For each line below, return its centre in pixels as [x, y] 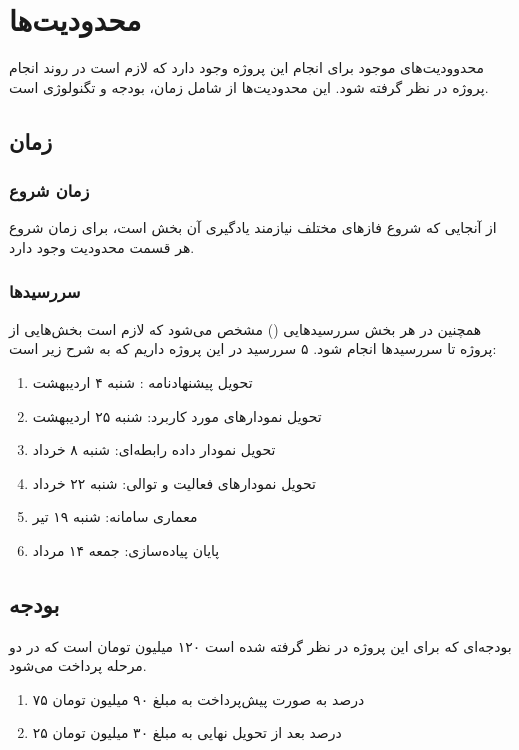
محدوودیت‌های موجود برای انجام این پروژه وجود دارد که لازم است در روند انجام [246, 67]
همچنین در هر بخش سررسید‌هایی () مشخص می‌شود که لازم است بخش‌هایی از [245, 328]
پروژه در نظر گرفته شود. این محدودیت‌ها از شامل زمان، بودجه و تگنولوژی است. [249, 86]
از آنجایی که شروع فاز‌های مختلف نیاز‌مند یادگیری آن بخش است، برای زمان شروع [253, 227]
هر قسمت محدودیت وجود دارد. [102, 246]
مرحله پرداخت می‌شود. [78, 665]
